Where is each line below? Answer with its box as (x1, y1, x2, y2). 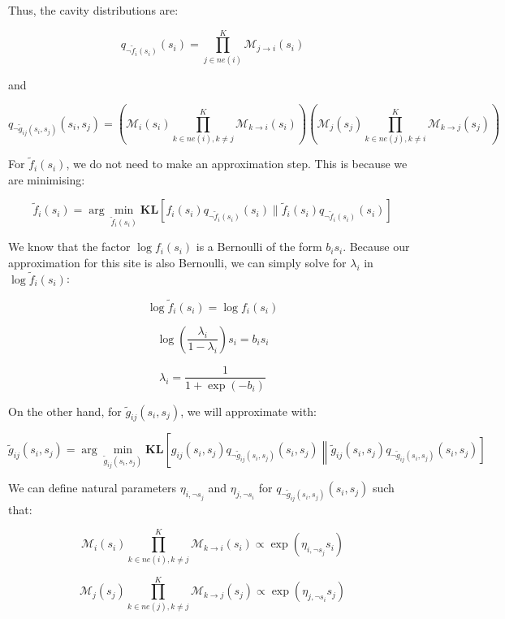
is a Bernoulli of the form (196, 238, 322, 255)
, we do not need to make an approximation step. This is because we (66, 155, 408, 172)
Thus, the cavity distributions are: (8, 2, 179, 18)
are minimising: (8, 171, 85, 188)
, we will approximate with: (180, 402, 317, 419)
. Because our (343, 238, 410, 255)
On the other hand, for (8, 402, 122, 419)
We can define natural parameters (8, 479, 177, 496)
